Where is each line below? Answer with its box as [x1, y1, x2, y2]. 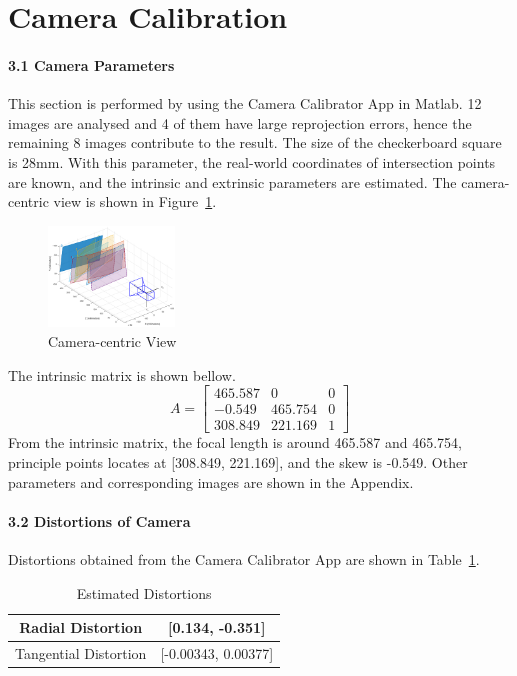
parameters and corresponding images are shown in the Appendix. [8, 471, 414, 492]
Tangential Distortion [15, 642, 147, 663]
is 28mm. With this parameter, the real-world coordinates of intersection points [8, 151, 496, 172]
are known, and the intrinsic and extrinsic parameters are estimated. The [8, 171, 457, 192]
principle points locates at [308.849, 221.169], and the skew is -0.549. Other [8, 451, 468, 472]
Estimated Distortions [76, 582, 212, 603]
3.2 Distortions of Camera [8, 510, 191, 531]
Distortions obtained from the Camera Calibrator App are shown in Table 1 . [8, 548, 480, 569]
